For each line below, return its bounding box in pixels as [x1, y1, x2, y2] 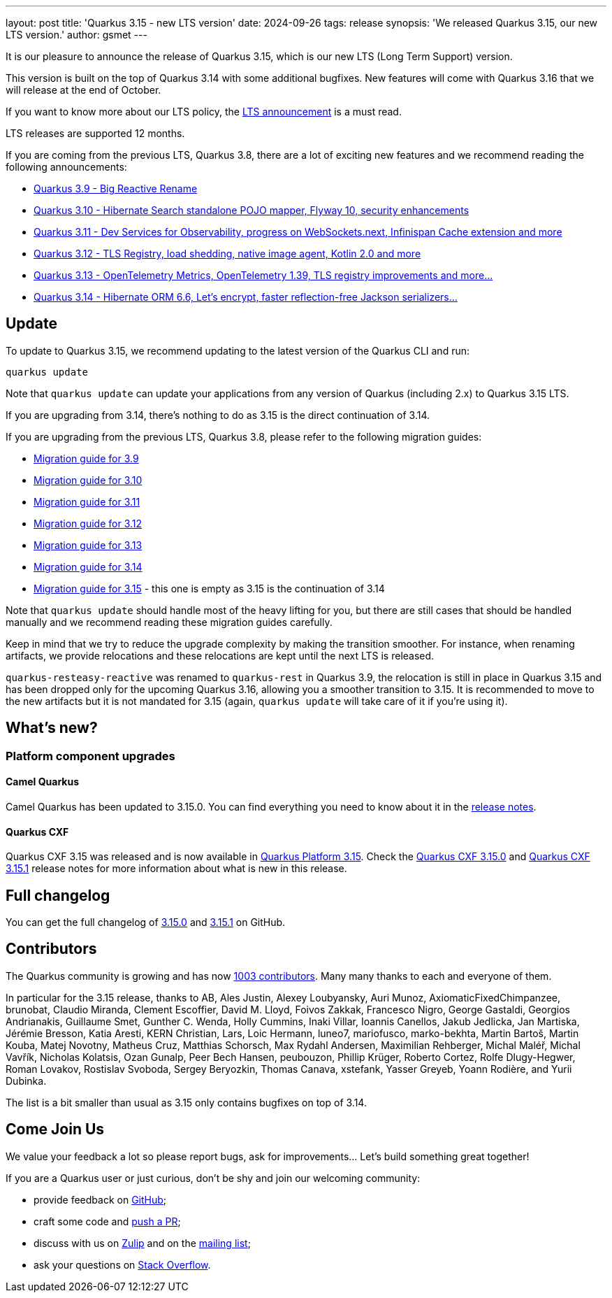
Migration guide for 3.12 [34, 517, 143, 529]
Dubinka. [6, 1074, 47, 1087]
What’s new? [6, 719, 98, 737]
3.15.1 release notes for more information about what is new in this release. [6, 862, 347, 875]
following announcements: [6, 161, 127, 173]
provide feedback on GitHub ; [34, 1193, 167, 1206]
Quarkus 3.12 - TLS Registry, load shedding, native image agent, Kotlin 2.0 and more [34, 248, 421, 259]
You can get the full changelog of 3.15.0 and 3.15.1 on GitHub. [6, 915, 286, 928]
